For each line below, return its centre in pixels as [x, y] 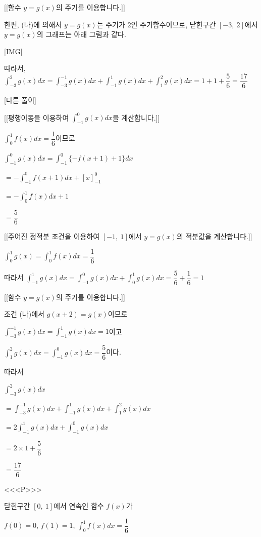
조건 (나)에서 [24, 314]
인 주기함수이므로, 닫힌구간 [173, 24]
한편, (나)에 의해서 [33, 24]
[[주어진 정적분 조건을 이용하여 [52, 236]
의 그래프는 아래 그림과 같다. [81, 34]
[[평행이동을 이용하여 [37, 117]
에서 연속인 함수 [79, 506]
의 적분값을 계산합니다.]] [214, 236]
